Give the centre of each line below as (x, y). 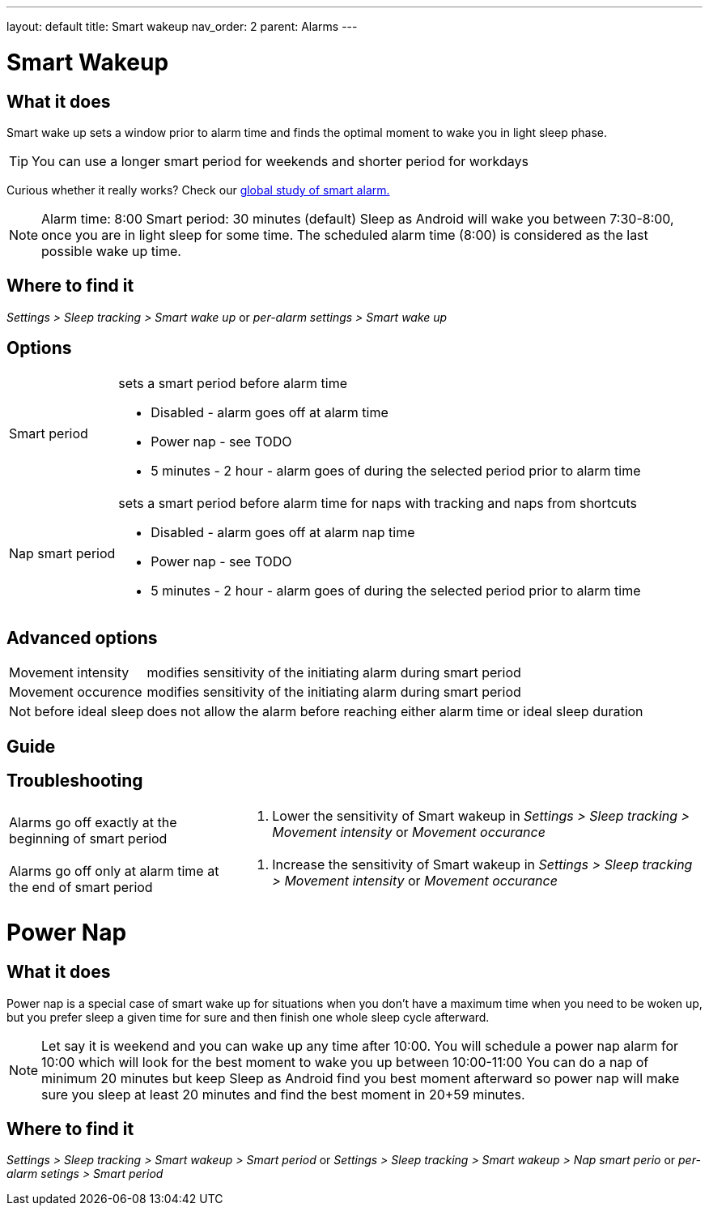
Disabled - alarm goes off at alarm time (270, 412)
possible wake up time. (111, 251)
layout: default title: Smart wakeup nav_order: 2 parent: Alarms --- (182, 26)
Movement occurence (76, 692)
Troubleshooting (75, 781)
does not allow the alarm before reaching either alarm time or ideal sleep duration (395, 712)
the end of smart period (81, 887)
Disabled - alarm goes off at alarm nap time (283, 532)
